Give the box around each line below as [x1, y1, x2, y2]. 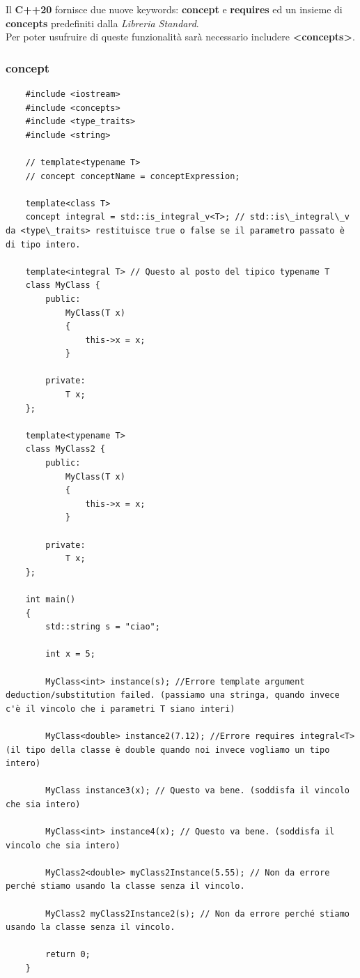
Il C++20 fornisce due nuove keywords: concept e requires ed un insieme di [6, 2, 343, 16]
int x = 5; [45, 649, 95, 659]
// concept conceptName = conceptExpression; [25, 171, 240, 181]
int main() [25, 594, 76, 604]
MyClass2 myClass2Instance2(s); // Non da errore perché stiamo [45, 908, 350, 919]
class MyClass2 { [25, 444, 106, 454]
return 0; [45, 949, 91, 960]
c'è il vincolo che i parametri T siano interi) [6, 703, 235, 714]
